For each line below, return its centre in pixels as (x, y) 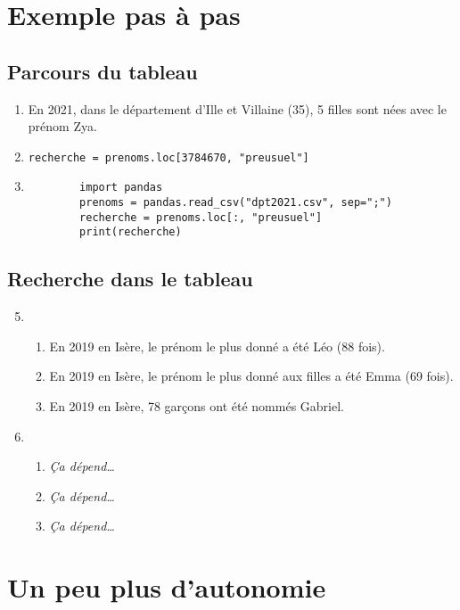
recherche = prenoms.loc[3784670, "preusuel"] (168, 157)
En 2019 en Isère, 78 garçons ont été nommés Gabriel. (197, 406)
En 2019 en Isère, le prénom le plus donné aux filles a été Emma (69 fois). (251, 376)
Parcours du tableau (103, 71)
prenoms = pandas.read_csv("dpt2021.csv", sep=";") (236, 203)
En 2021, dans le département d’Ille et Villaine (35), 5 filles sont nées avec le (237, 108)
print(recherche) (131, 232)
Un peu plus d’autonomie (167, 587)
